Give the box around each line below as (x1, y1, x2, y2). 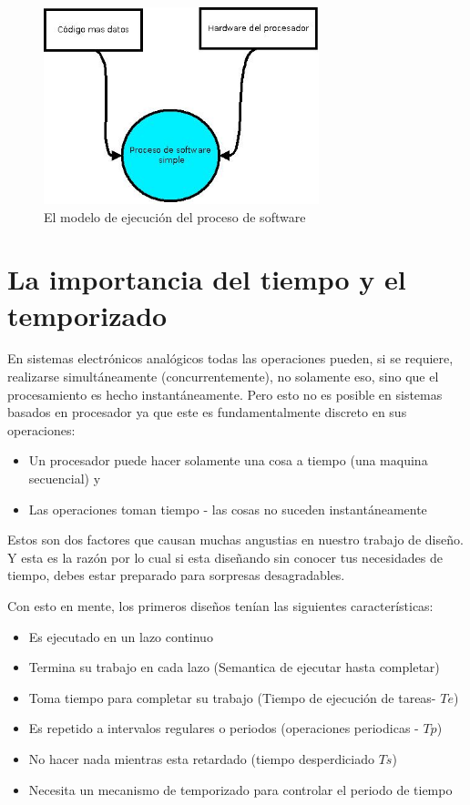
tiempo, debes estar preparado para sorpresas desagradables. (7, 566, 345, 585)
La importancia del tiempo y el (7, 260, 406, 298)
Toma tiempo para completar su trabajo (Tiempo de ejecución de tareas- (28, 688, 436, 707)
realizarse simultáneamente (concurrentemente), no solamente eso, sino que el (7, 367, 439, 386)
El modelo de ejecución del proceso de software (44, 207, 306, 226)
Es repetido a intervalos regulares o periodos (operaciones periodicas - (28, 718, 419, 738)
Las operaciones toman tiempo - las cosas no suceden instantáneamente (28, 499, 427, 518)
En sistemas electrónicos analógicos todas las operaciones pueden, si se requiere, (7, 349, 454, 368)
